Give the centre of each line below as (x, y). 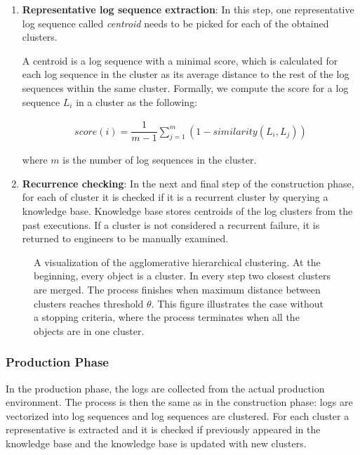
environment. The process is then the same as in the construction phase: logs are (179, 402)
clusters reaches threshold (89, 303)
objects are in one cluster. (89, 330)
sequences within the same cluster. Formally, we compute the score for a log (185, 87)
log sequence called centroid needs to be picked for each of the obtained (175, 23)
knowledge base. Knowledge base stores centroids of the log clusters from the (187, 211)
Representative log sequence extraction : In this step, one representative (188, 9)
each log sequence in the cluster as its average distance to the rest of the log (186, 74)
